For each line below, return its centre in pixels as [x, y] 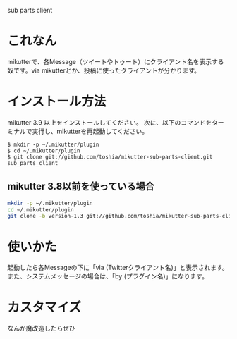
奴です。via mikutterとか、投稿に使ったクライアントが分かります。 [104, 70]
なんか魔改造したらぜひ [41, 328]
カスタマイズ [44, 308]
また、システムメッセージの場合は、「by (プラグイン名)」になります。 [108, 276]
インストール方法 [57, 102]
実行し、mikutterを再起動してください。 [90, 131]
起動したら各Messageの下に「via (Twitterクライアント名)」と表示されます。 [118, 268]
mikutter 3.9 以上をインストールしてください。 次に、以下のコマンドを [110, 122]
